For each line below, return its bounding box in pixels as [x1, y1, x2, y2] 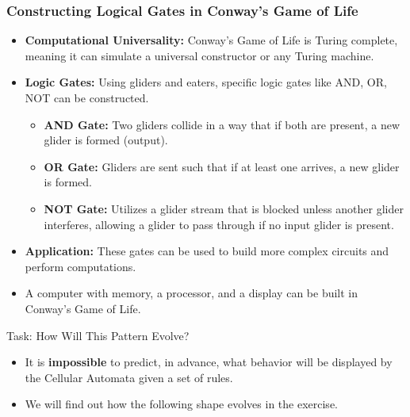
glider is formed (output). [44, 132, 168, 148]
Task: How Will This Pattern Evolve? [6, 327, 190, 343]
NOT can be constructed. [25, 90, 149, 105]
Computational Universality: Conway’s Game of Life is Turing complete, [25, 32, 398, 48]
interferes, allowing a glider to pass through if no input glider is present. [44, 216, 394, 232]
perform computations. [25, 258, 136, 274]
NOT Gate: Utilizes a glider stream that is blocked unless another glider [44, 200, 404, 216]
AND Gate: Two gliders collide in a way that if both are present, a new [44, 116, 400, 132]
